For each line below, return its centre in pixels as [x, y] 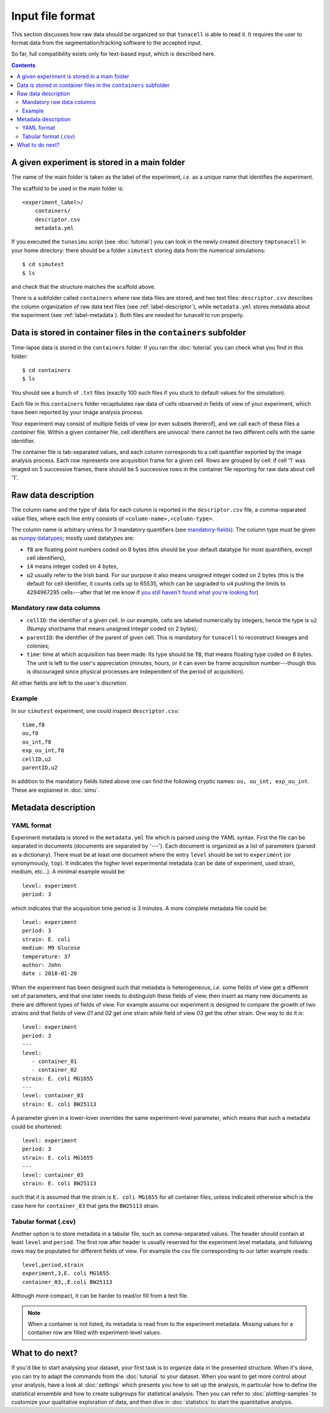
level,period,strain [53, 1265]
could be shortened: [37, 1127]
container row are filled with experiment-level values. [95, 1333]
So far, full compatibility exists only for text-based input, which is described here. [114, 54]
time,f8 [34, 725]
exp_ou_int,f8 [43, 751]
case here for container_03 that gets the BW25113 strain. [85, 1206]
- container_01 [54, 1061]
